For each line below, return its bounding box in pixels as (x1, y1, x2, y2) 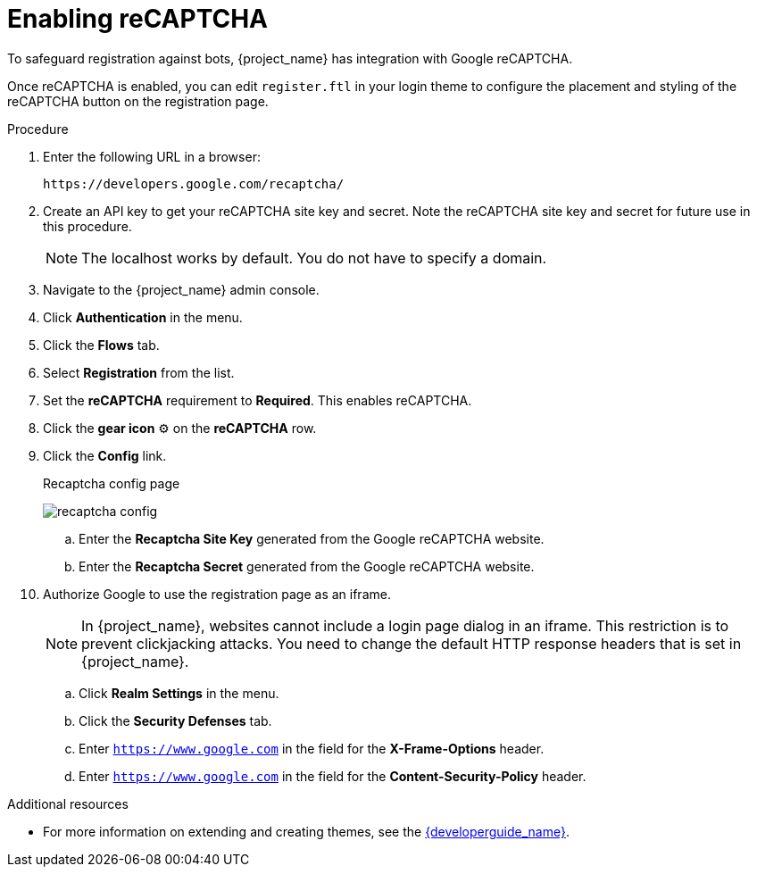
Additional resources (7, 795, 129, 812)
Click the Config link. (43, 447, 167, 463)
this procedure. (43, 218, 132, 234)
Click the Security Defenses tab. (79, 712, 272, 728)
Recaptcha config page (43, 475, 180, 491)
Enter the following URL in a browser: (43, 148, 261, 164)
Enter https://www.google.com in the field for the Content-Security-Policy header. (79, 768, 586, 784)
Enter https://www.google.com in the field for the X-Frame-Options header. (79, 740, 545, 756)
